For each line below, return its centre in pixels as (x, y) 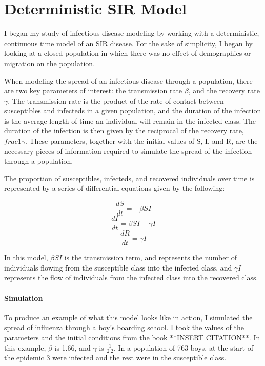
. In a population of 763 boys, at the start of (183, 347)
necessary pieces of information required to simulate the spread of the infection (128, 151)
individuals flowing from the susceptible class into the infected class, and (118, 267)
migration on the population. (50, 63)
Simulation (24, 297)
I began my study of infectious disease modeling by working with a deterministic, (132, 33)
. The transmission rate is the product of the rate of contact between (116, 100)
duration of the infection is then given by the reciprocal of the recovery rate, (124, 131)
